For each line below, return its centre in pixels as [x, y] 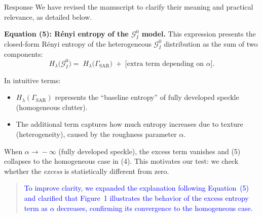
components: [24, 53]
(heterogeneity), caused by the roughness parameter [96, 134]
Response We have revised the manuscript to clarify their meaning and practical [129, 7]
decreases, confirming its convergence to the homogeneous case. [155, 208]
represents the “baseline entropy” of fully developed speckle [147, 97]
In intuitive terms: [32, 80]
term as [36, 208]
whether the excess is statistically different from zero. [87, 171]
